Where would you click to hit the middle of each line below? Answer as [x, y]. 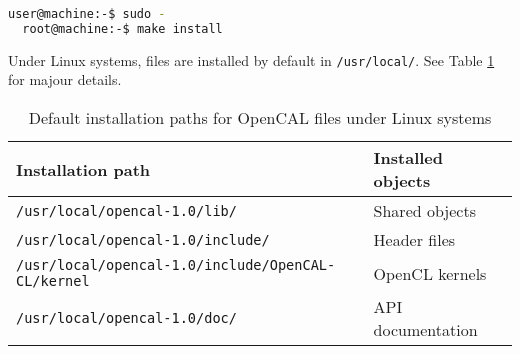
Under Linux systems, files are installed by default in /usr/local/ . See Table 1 [251, 59]
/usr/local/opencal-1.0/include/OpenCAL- [176, 265]
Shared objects [424, 210]
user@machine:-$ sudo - [87, 14]
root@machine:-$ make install [122, 28]
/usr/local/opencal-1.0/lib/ [126, 210]
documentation [425, 329]
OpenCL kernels [430, 273]
